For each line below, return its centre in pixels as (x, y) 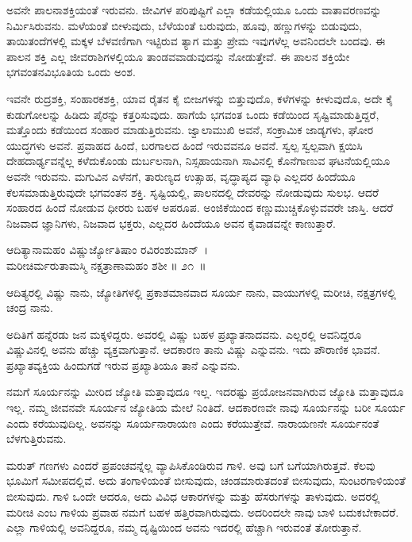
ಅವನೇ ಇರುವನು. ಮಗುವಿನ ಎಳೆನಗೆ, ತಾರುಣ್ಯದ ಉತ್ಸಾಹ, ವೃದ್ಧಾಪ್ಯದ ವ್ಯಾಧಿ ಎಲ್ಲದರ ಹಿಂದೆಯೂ (181, 176)
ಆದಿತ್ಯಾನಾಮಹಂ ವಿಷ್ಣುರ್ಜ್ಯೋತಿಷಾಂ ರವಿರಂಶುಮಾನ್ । (108, 250)
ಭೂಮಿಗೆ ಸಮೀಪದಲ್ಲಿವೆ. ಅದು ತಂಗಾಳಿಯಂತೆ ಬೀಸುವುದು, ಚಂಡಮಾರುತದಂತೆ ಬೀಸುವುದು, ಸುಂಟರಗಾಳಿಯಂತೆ (206, 480)
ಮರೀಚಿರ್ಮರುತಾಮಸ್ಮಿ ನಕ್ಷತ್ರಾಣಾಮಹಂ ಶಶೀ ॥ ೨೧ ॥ (106, 265)
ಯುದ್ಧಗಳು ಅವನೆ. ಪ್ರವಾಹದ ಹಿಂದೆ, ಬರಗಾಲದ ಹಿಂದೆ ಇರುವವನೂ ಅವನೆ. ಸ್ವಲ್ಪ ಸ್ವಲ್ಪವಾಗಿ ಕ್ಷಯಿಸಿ (185, 145)
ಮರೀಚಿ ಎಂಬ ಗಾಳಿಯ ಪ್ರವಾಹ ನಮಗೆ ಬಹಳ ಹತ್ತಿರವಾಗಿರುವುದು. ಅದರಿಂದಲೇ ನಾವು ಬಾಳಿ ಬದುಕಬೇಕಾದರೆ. (203, 511)
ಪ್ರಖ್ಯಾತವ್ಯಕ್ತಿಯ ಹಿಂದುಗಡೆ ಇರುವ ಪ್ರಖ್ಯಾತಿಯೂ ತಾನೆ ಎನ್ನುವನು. (123, 365)
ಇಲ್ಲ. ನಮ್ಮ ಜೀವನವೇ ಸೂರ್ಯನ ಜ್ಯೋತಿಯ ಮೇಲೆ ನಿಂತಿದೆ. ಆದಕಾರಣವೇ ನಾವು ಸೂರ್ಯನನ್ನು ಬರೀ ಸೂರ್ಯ (206, 407)
